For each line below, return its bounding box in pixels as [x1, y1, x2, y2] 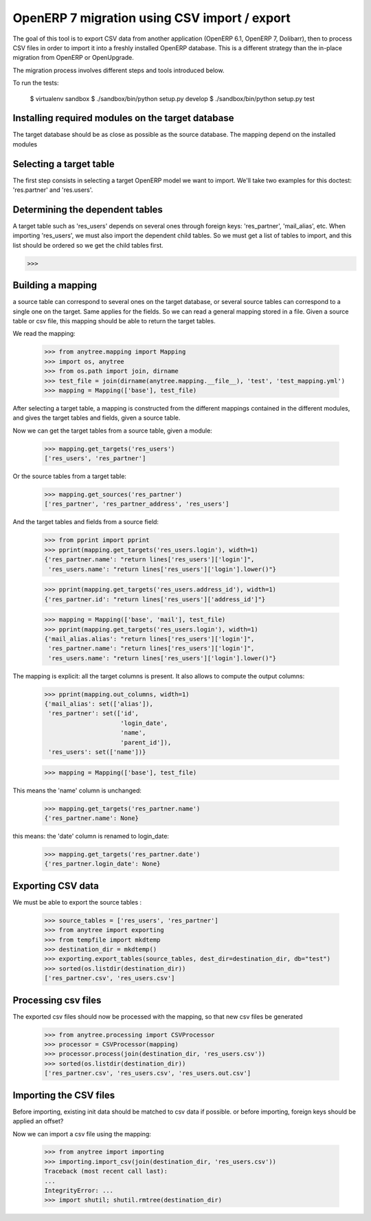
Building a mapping [12, 279, 98, 292]
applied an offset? [12, 1117, 64, 1125]
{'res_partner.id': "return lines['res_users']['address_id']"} [44, 595, 266, 603]
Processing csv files [12, 994, 102, 1006]
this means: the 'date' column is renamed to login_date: [12, 832, 170, 840]
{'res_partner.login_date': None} [44, 860, 161, 868]
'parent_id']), [120, 738, 172, 746]
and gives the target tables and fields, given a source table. [12, 413, 181, 422]
